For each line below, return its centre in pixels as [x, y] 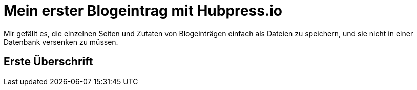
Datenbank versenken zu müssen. [61, 42]
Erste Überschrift [48, 62]
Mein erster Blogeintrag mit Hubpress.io [143, 11]
